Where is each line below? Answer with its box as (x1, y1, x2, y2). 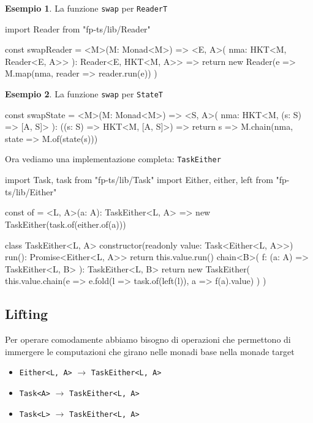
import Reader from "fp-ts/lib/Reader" (5, 22, 151, 35)
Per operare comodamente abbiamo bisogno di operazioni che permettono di (5, 333, 291, 346)
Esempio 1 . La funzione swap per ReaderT (5, 2, 168, 14)
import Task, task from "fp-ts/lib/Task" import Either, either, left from (5, 173, 273, 186)
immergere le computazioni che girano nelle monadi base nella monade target (5, 345, 295, 357)
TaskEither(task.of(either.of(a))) (5, 217, 126, 230)
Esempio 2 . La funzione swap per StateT (5, 88, 164, 100)
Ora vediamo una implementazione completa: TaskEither (5, 152, 221, 165)
